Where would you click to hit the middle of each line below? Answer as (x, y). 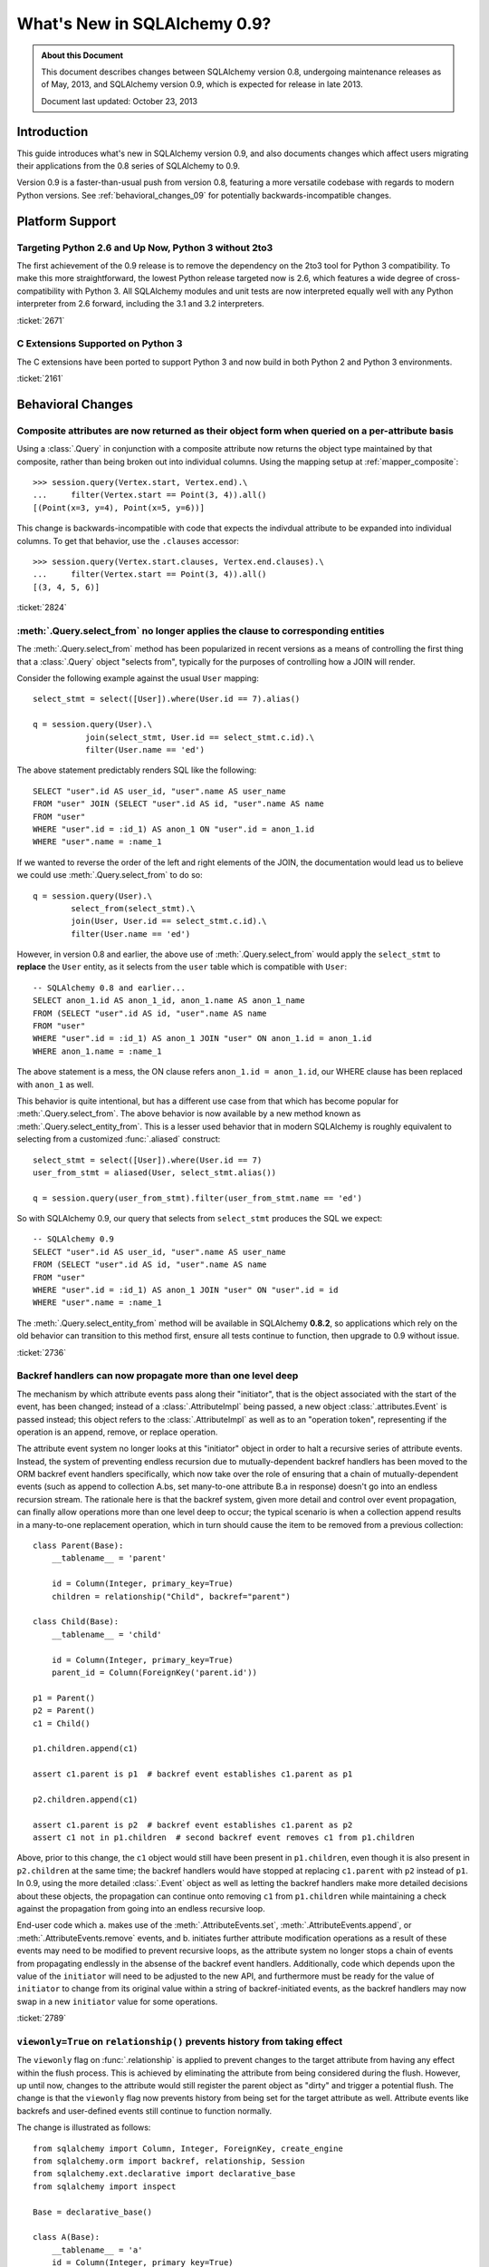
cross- (448, 278)
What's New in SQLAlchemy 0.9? (144, 24)
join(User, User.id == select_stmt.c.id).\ (169, 921)
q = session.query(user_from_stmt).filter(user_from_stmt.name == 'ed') (197, 1198)
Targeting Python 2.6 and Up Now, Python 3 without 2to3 (145, 248)
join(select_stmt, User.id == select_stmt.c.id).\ (200, 737)
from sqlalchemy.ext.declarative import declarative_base (164, 2174)
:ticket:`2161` (40, 379)
